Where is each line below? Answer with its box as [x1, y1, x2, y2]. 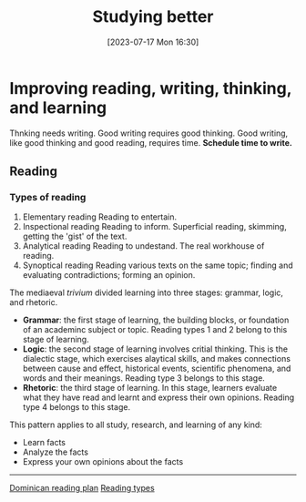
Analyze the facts [22, 446, 89, 457]
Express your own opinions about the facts [22, 456, 184, 467]
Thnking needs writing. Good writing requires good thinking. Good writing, [9, 128, 289, 138]
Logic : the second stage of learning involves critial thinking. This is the [22, 343, 289, 354]
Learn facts [22, 437, 66, 448]
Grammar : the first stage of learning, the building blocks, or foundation [22, 314, 290, 325]
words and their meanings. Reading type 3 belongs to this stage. [22, 373, 266, 384]
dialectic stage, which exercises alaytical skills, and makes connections [22, 353, 291, 364]
